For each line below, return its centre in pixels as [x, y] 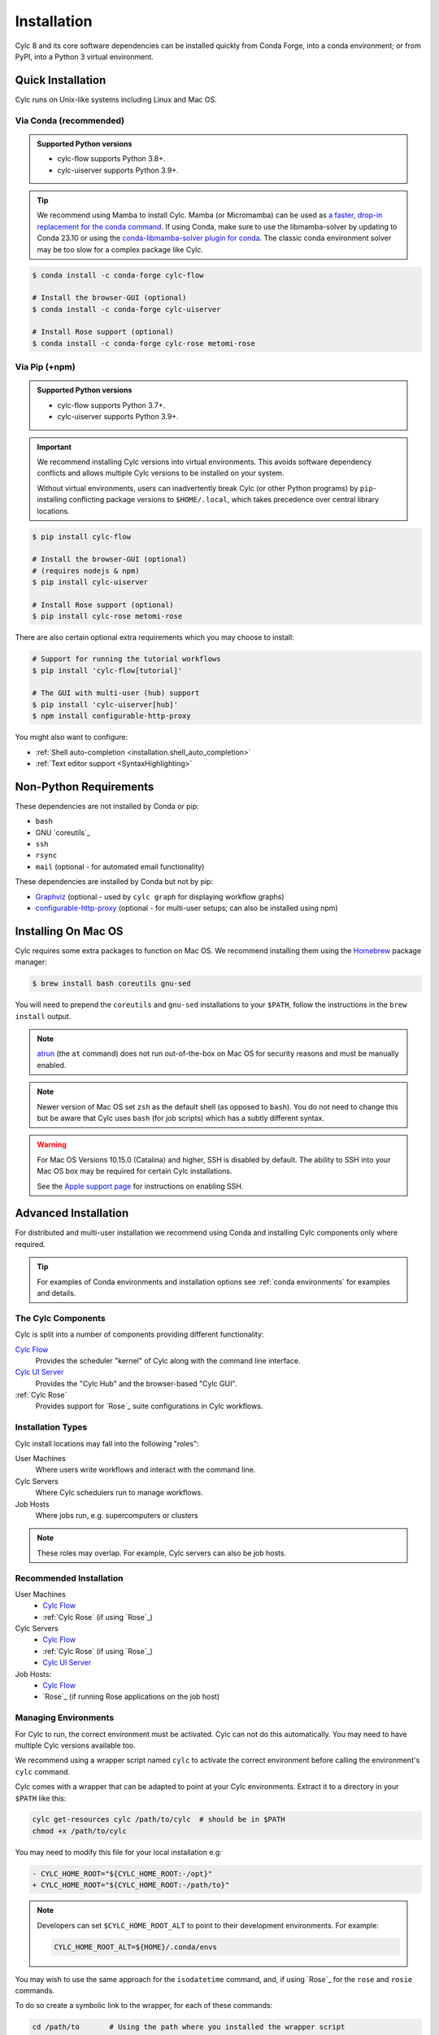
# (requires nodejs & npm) [86, 571]
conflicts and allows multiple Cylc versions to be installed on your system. [161, 473]
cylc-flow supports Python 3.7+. [111, 405]
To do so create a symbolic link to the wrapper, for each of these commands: [144, 2006]
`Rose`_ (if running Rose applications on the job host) [131, 1696]
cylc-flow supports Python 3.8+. [111, 159]
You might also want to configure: [72, 737]
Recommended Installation [69, 1578]
